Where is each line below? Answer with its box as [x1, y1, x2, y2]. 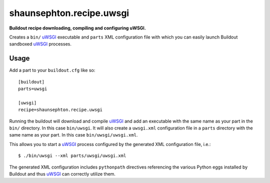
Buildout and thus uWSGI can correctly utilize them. [9, 170, 116, 177]
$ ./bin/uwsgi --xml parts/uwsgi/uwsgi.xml [18, 153, 126, 158]
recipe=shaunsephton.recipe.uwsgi [18, 107, 102, 112]
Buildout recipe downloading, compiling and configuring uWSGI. [9, 25, 146, 31]
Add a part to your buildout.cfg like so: [9, 67, 95, 73]
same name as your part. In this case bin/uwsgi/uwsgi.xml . [9, 132, 138, 138]
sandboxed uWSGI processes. [9, 41, 72, 47]
